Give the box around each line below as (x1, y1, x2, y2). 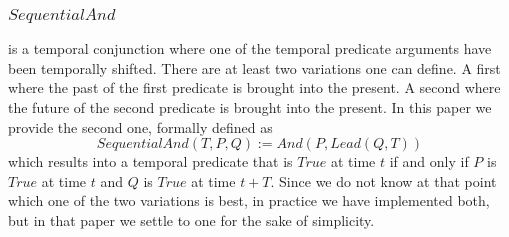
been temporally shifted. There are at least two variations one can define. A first (8, 57, 501, 78)
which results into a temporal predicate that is (8, 151, 293, 172)
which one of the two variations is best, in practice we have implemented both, (8, 190, 490, 211)
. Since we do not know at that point (270, 170, 497, 191)
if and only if (389, 151, 469, 172)
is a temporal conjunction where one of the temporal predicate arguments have (8, 38, 492, 59)
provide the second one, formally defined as (8, 116, 273, 137)
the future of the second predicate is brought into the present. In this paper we (8, 97, 492, 118)
